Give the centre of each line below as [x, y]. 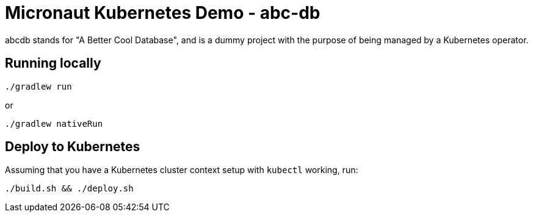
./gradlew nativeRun [54, 123]
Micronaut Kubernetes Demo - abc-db [163, 13]
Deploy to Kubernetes [73, 147]
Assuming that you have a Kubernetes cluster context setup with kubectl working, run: [182, 170]
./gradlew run [38, 86]
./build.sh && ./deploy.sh [69, 189]
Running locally [53, 63]
